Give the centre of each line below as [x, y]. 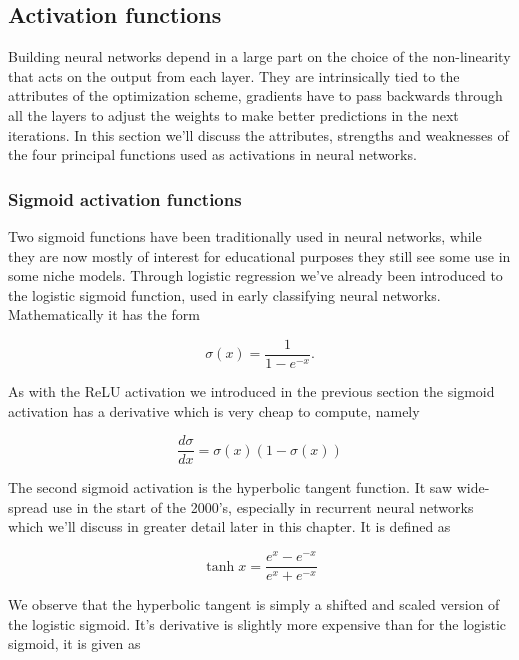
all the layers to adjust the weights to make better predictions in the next [233, 114]
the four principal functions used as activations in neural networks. [212, 154]
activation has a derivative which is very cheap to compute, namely [214, 410]
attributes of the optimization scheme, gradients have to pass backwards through [255, 95]
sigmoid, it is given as [74, 643]
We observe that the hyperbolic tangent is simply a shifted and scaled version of [254, 604]
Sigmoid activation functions [125, 198]
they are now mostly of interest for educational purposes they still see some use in [259, 255]
